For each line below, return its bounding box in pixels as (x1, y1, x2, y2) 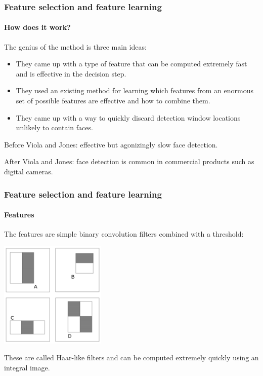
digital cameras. (4, 166, 53, 176)
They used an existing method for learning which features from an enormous (16, 85, 253, 96)
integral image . (4, 362, 50, 372)
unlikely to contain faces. (16, 122, 93, 133)
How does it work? (4, 22, 71, 32)
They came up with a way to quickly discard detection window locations (16, 112, 241, 123)
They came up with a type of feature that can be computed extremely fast (16, 58, 247, 69)
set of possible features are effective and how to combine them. (16, 95, 210, 106)
